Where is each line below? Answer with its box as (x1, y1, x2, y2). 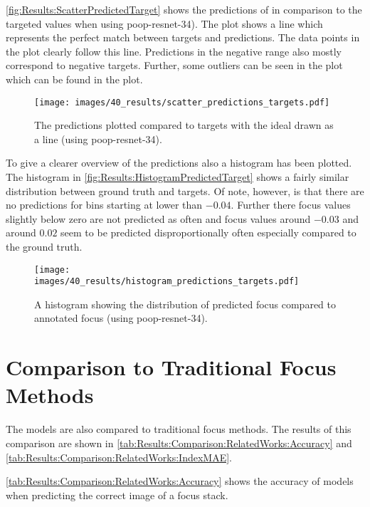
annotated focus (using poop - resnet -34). (34, 310, 208, 325)
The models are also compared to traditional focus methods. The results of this (6, 422, 351, 437)
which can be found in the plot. (6, 71, 143, 86)
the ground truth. (6, 239, 83, 254)
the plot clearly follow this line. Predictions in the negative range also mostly (6, 43, 342, 58)
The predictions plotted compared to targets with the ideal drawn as (34, 117, 334, 132)
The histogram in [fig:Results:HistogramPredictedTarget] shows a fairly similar (6, 169, 349, 184)
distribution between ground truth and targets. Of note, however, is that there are (6, 183, 364, 198)
